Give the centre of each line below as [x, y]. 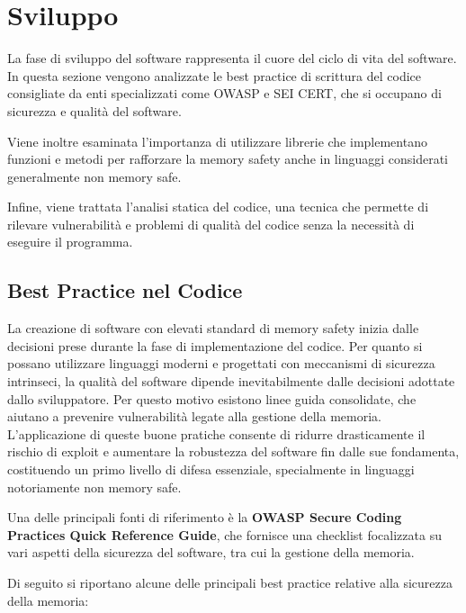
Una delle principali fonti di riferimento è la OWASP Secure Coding [205, 517]
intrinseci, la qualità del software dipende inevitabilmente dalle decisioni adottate [231, 381]
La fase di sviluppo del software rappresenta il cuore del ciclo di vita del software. [232, 58]
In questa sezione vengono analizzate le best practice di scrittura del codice [215, 75]
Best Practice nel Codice [125, 290]
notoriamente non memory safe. [94, 487]
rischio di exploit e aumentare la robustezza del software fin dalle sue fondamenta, [233, 451]
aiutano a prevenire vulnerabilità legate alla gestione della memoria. [194, 416]
